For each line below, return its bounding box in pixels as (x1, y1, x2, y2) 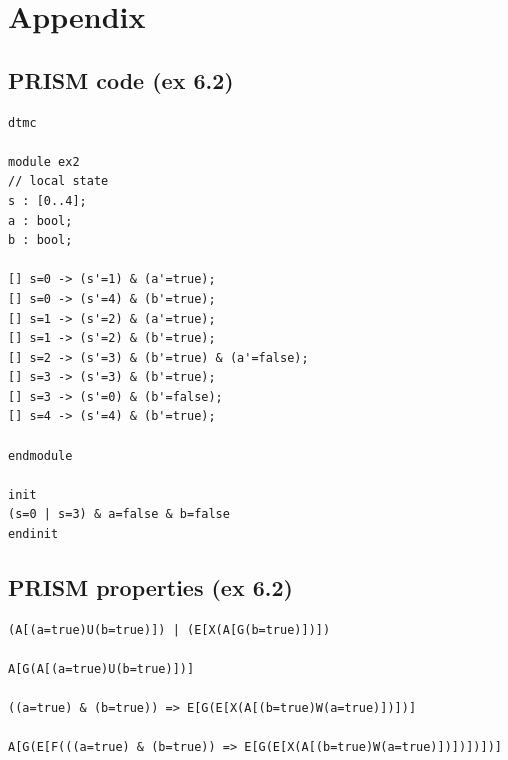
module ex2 (8, 154, 80, 169)
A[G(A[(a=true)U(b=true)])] (8, 662, 195, 677)
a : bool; (8, 213, 73, 228)
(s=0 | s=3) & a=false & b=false (8, 507, 230, 522)
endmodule (8, 448, 73, 463)
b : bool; (8, 233, 73, 248)
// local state (8, 174, 109, 189)
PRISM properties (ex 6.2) (8, 572, 293, 603)
